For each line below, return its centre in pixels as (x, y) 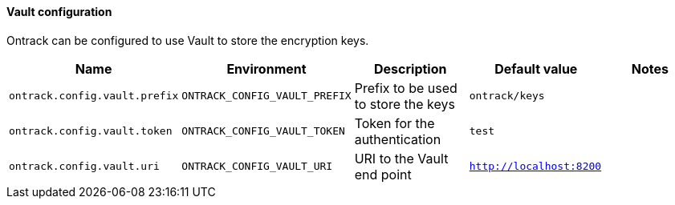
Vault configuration (59, 12)
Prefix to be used (406, 88)
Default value (536, 68)
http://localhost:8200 (535, 167)
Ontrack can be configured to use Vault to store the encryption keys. (188, 40)
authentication (398, 139)
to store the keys (405, 104)
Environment (266, 68)
